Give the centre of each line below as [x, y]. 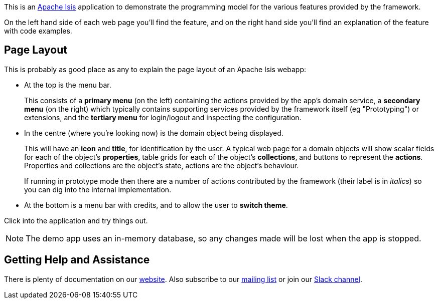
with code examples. [38, 31]
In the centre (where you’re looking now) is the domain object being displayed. [154, 133]
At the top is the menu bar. [68, 85]
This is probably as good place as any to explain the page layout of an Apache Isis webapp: [155, 69]
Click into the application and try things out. [76, 220]
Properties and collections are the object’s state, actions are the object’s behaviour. [162, 165]
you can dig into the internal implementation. [98, 189]
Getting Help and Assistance [77, 260]
